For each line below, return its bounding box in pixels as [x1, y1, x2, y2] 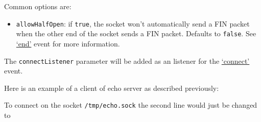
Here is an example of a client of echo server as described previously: [4, 82, 219, 93]
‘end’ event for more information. [16, 38, 120, 48]
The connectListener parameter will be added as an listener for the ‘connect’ [4, 55, 250, 66]
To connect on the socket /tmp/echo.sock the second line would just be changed [4, 100, 257, 110]
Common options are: [4, 1, 72, 11]
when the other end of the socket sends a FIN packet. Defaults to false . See [16, 28, 256, 39]
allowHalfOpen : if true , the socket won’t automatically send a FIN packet [16, 18, 250, 29]
